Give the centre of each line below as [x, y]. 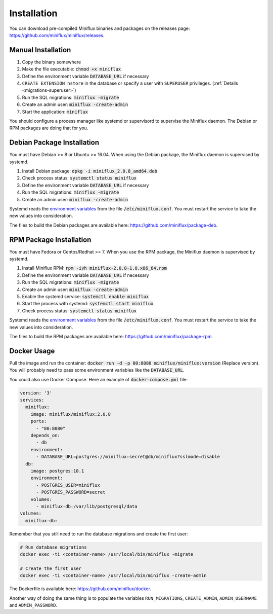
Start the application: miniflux [55, 112]
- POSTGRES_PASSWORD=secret [71, 492]
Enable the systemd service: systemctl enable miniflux [85, 297]
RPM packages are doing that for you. [49, 128]
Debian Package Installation [54, 143]
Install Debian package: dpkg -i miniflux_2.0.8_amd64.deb [90, 171]
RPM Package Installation [50, 240]
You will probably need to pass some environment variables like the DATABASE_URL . [97, 370]
